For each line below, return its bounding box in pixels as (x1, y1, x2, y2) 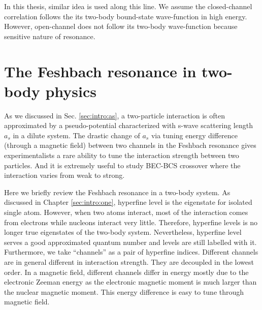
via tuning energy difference (151, 130, 238, 140)
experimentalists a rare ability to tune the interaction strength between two (4, 150, 239, 161)
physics (45, 80, 96, 101)
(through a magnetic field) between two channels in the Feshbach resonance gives (4, 140, 256, 150)
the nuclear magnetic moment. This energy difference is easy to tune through (4, 286, 244, 297)
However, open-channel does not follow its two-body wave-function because (4, 21, 238, 32)
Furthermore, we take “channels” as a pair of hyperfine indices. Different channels (4, 246, 258, 257)
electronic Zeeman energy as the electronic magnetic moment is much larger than (4, 276, 257, 287)
